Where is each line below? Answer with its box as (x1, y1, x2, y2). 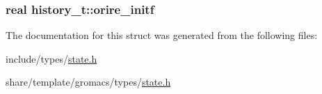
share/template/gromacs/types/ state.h (6, 75, 171, 89)
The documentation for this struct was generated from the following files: (6, 28, 318, 42)
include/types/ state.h (6, 51, 97, 65)
